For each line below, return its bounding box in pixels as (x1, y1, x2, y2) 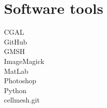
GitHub (4, 36, 27, 47)
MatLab (4, 65, 28, 76)
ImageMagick (4, 55, 44, 66)
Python (4, 85, 26, 95)
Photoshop (4, 75, 36, 86)
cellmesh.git (4, 95, 40, 105)
